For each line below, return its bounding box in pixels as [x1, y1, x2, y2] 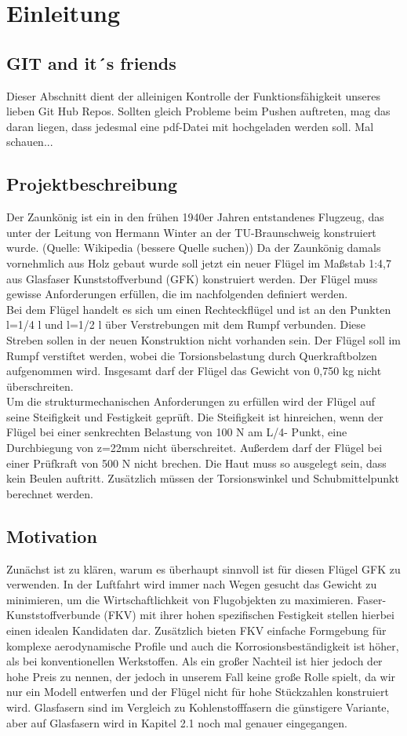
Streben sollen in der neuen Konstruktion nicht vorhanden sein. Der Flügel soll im [6, 331, 401, 348]
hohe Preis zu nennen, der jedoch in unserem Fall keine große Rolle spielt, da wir [6, 668, 396, 684]
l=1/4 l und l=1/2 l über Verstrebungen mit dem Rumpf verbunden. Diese [6, 316, 366, 333]
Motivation [6, 523, 97, 548]
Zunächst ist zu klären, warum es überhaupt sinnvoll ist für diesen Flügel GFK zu [6, 560, 401, 577]
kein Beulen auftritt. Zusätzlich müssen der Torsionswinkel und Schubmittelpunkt [6, 470, 399, 486]
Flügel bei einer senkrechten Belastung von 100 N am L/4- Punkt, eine [6, 424, 347, 440]
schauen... [6, 133, 53, 150]
